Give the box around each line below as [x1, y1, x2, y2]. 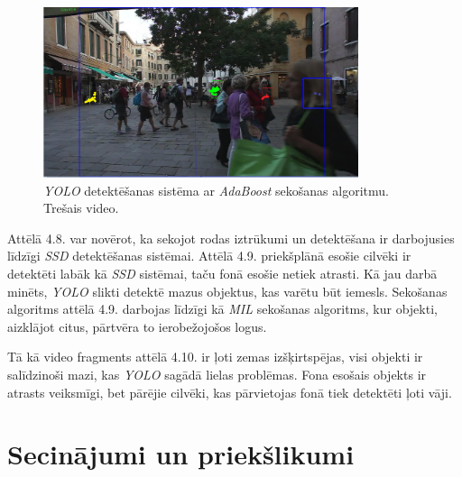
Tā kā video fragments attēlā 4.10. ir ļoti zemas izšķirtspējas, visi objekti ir [7, 347, 423, 366]
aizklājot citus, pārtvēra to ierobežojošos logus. [7, 316, 267, 335]
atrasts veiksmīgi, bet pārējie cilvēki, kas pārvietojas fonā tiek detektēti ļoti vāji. [7, 382, 452, 401]
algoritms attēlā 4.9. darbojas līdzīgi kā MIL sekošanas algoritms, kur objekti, [7, 299, 438, 318]
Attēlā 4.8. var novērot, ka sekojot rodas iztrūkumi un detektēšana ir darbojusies [7, 228, 455, 247]
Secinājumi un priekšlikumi [7, 436, 355, 472]
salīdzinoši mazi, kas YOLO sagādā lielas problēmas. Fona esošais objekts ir [7, 364, 427, 383]
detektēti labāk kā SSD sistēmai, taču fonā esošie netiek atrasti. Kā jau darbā [7, 263, 438, 282]
